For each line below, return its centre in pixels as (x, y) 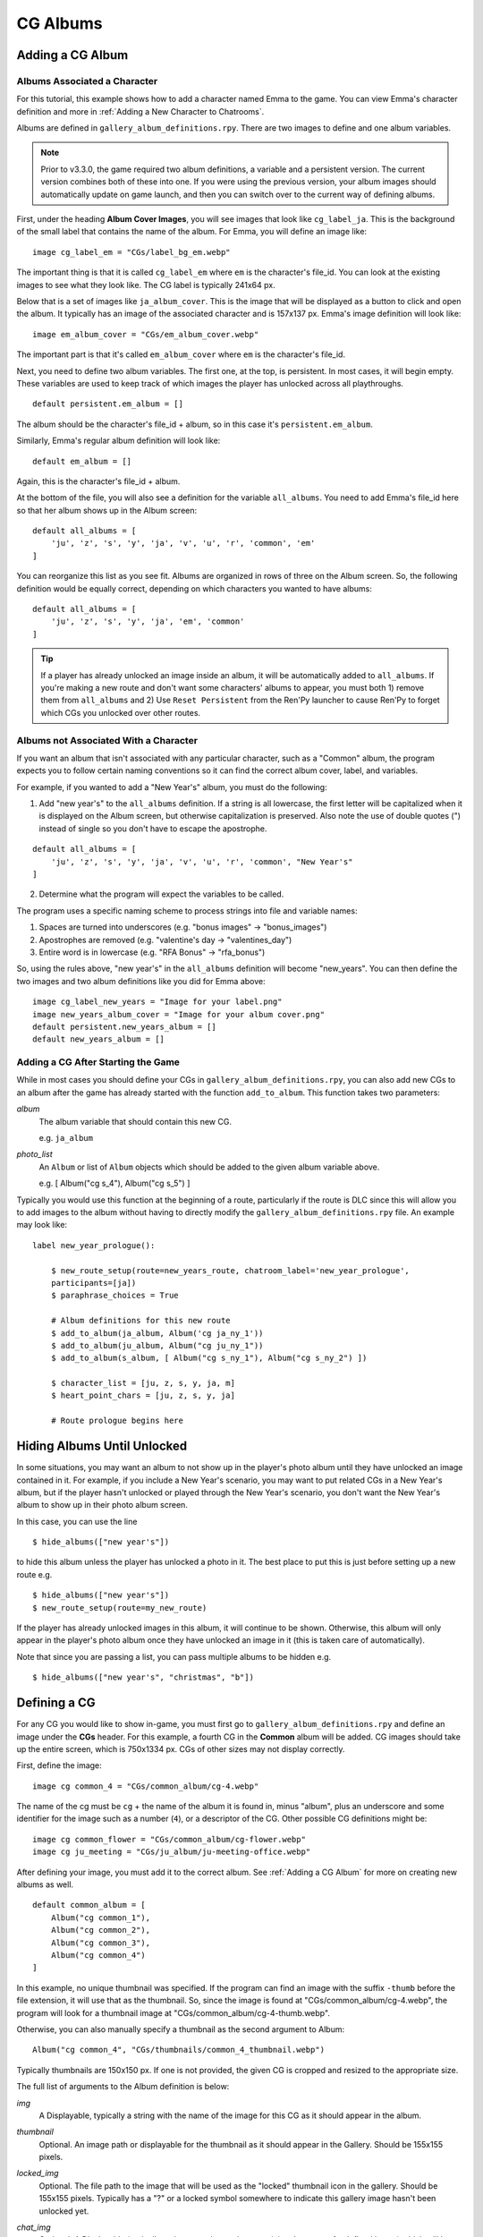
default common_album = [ (89, 1905)
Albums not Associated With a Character (107, 740)
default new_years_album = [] (99, 1039)
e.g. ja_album (66, 1138)
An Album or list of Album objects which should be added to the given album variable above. (209, 1167)
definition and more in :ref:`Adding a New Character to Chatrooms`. (140, 111)
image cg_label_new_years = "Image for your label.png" (157, 1002)
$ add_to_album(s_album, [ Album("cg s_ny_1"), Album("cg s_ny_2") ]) (209, 1358)
